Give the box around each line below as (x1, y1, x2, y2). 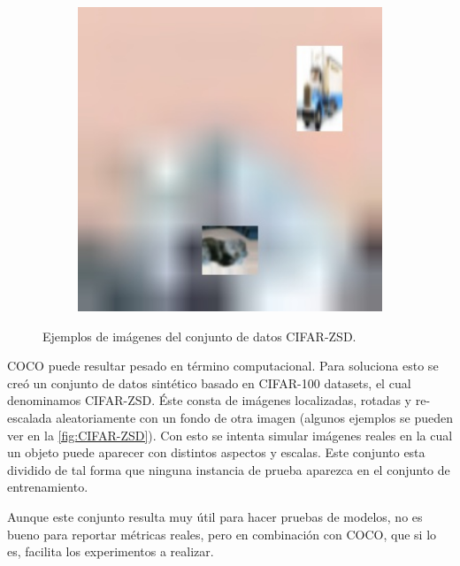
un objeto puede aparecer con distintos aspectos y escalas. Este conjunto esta (7, 443, 425, 462)
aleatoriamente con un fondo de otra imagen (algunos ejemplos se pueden (56, 408, 453, 426)
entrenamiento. (7, 478, 88, 496)
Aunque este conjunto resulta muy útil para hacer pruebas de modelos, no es (7, 507, 423, 525)
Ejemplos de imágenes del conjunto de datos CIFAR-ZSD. (42, 326, 356, 345)
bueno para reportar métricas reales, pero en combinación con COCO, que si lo (7, 524, 437, 543)
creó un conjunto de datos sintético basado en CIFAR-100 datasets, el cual (7, 373, 411, 392)
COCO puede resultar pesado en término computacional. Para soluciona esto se (7, 356, 439, 375)
